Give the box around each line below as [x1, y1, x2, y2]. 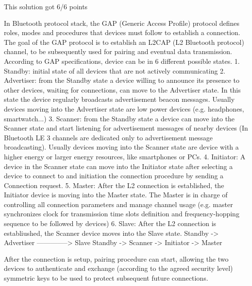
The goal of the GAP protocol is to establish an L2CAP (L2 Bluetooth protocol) [4, 37, 244, 47]
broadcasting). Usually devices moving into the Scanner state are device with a [4, 142, 239, 152]
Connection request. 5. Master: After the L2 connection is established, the [4, 180, 224, 190]
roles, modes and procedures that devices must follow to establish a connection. [4, 27, 240, 38]
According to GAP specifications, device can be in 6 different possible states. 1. [4, 56, 240, 66]
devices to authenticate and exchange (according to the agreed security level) [4, 263, 233, 273]
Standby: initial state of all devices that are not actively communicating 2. [4, 65, 225, 76]
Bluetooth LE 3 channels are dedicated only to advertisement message [4, 132, 213, 142]
